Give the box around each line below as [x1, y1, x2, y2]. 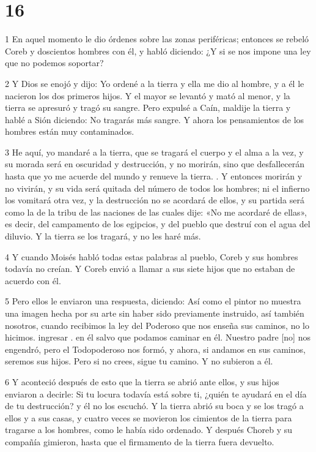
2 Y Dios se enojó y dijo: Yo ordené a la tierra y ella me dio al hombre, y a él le [5, 77, 304, 89]
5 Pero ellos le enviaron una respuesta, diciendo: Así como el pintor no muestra [5, 295, 301, 307]
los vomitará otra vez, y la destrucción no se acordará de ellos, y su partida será [5, 194, 304, 206]
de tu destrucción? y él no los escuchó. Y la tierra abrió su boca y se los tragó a [5, 399, 304, 412]
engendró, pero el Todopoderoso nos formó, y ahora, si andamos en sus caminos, [5, 342, 306, 355]
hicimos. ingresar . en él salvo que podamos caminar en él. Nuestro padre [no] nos [5, 331, 310, 344]
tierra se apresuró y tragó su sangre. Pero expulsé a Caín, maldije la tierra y [5, 101, 291, 114]
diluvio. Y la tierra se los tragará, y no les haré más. [5, 230, 201, 243]
